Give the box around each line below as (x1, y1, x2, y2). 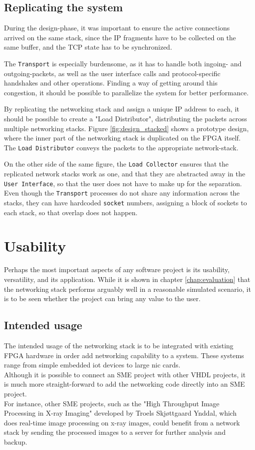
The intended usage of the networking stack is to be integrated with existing (4, 340, 233, 350)
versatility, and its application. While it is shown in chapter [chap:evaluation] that (4, 274, 251, 284)
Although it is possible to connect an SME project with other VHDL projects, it (4, 369, 246, 379)
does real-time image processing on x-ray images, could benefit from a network (4, 417, 240, 427)
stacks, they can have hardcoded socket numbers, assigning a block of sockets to (4, 197, 247, 208)
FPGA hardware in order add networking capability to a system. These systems (4, 350, 244, 360)
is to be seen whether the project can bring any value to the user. (4, 293, 201, 304)
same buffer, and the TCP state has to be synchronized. (4, 42, 172, 52)
